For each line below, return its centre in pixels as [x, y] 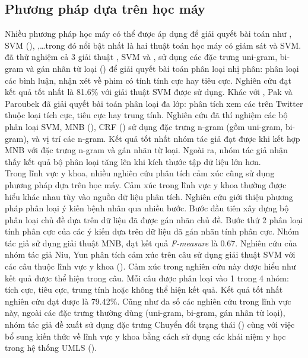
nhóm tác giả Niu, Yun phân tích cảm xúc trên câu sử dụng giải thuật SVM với [150, 254]
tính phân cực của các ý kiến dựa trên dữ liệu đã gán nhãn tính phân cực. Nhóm [152, 231]
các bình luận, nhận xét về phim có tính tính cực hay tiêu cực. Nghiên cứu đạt [148, 80]
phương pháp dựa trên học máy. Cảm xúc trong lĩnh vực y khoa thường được [146, 184]
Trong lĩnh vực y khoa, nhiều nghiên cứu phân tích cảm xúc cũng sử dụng [140, 173]
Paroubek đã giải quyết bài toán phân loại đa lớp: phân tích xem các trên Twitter [154, 103]
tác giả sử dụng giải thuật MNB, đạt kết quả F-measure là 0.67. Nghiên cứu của [151, 243]
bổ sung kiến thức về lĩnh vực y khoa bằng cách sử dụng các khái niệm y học [145, 336]
